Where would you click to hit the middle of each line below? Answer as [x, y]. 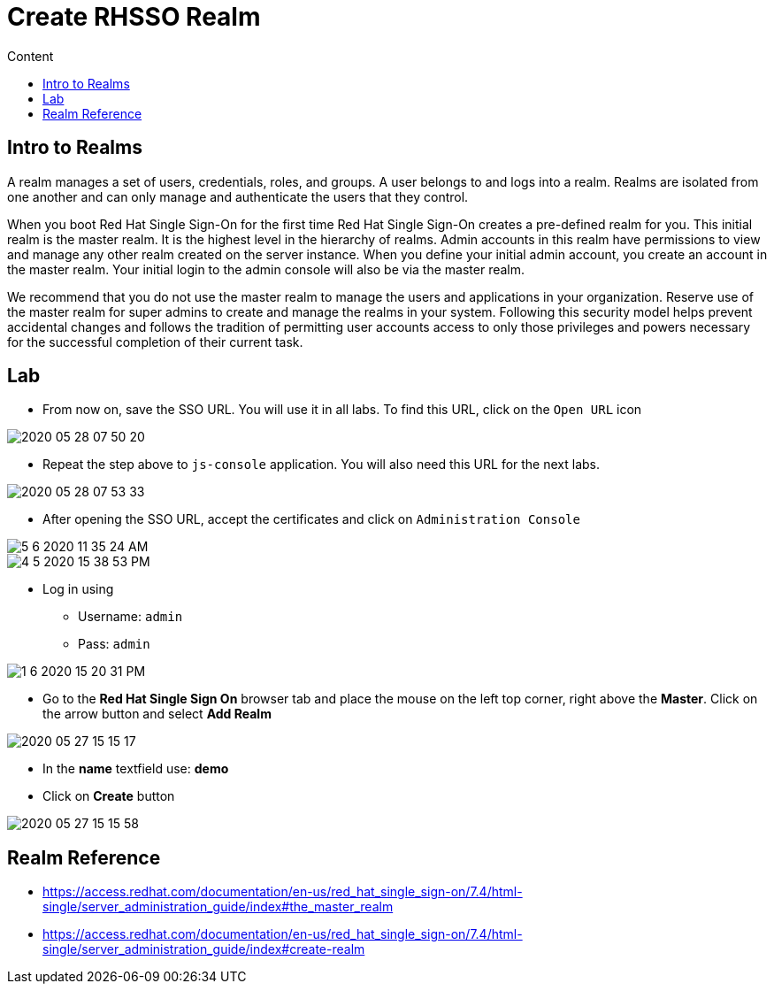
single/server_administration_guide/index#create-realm [204, 949]
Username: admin [130, 617]
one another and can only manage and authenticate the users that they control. [238, 196]
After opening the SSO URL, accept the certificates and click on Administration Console [311, 519]
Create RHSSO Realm [134, 17]
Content [31, 56]
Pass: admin [114, 644]
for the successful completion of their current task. [155, 342]
